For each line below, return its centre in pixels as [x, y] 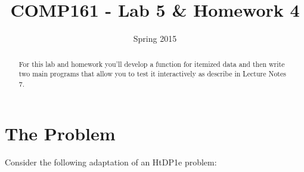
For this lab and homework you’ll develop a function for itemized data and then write [152, 64]
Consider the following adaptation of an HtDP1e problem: [111, 162]
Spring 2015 [155, 39]
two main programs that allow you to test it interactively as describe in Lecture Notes [152, 74]
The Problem [60, 133]
